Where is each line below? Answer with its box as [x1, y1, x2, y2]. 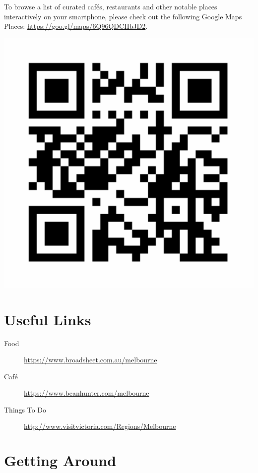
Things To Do [4, 404, 47, 414]
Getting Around [4, 450, 117, 471]
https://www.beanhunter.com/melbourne [24, 388, 149, 398]
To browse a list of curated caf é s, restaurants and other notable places [4, 1, 217, 11]
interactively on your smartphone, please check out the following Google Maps [4, 11, 242, 21]
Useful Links [4, 309, 91, 329]
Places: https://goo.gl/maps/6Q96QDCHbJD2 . [4, 21, 148, 31]
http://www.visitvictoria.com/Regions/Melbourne [24, 421, 176, 431]
